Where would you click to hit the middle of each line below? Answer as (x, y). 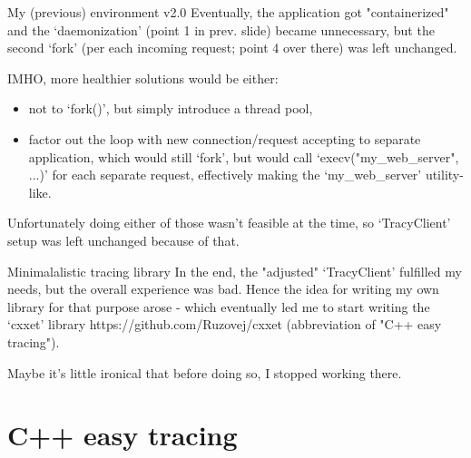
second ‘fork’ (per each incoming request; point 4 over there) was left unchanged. (232, 48)
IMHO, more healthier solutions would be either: (143, 78)
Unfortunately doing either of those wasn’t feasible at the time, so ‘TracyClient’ (229, 223)
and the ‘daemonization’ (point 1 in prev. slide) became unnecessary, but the (221, 29)
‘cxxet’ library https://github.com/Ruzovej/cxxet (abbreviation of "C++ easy (225, 324)
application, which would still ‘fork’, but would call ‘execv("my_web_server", (244, 156)
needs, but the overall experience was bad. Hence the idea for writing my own (223, 289)
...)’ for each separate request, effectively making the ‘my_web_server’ (225, 175)
